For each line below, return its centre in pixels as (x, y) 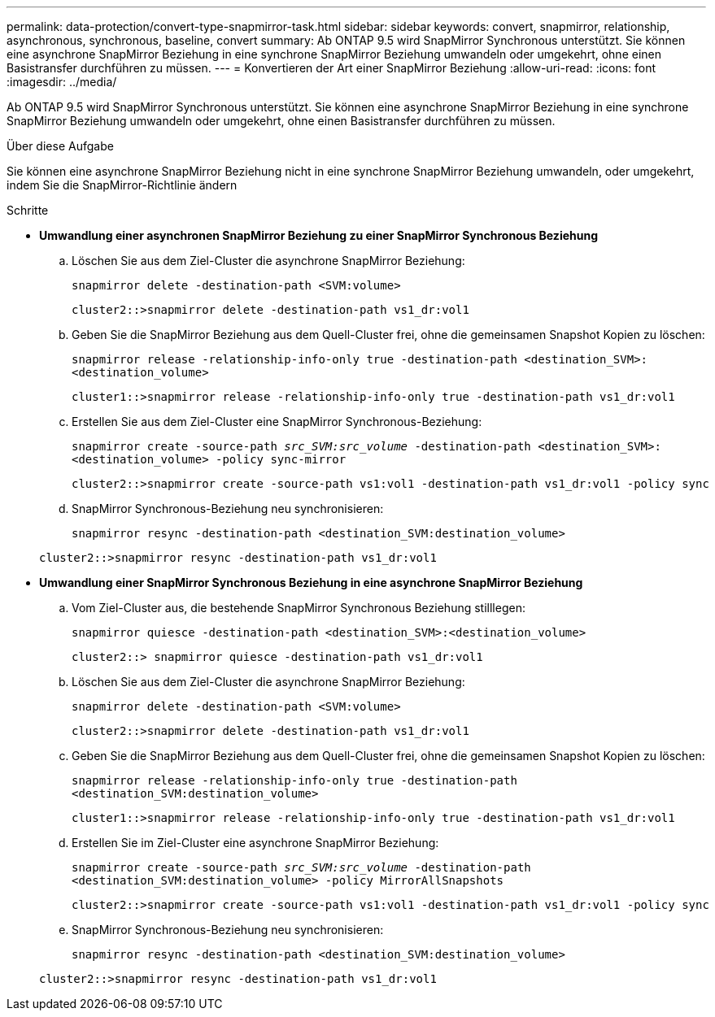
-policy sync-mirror (281, 459)
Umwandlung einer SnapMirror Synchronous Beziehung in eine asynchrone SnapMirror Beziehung (311, 582)
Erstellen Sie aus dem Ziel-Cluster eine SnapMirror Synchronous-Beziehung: (277, 422)
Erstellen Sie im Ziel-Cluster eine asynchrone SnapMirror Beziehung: (255, 843)
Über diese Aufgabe (60, 146)
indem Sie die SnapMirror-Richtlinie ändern (122, 185)
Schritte (28, 210)
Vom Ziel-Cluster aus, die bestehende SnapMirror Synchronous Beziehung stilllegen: (299, 608)
